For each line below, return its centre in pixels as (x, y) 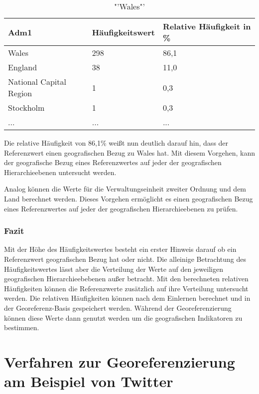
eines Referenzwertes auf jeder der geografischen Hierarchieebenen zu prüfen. (121, 208)
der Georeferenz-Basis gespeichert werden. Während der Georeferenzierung (118, 307)
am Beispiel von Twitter (89, 381)
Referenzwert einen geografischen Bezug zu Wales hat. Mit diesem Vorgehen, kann (129, 152)
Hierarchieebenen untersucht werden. (60, 172)
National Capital (37, 82)
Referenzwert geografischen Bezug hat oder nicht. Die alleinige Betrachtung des (125, 259)
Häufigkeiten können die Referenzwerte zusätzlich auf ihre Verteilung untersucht (126, 288)
